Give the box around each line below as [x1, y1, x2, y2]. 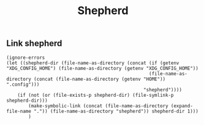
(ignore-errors [6, 55, 45, 61]
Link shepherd [6, 38, 62, 49]
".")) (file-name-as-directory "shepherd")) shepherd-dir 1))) [33, 108, 199, 114]
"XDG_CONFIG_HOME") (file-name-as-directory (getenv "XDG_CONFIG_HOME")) [6, 65, 199, 71]
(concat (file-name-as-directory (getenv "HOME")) [33, 76, 166, 82]
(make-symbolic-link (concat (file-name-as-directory [28, 102, 168, 109]
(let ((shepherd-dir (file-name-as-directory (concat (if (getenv [6, 59, 179, 66]
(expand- [170, 102, 193, 109]
